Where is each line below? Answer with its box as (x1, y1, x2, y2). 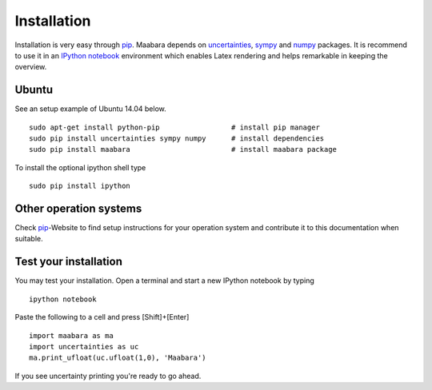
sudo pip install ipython (29, 181, 131, 191)
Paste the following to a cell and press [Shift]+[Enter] (14, 312, 190, 322)
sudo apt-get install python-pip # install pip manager (29, 122, 320, 132)
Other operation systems (14, 202, 142, 215)
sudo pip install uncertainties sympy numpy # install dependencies (29, 134, 325, 143)
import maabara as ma (29, 331, 114, 340)
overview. (14, 62, 47, 72)
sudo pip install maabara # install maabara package (29, 145, 338, 154)
